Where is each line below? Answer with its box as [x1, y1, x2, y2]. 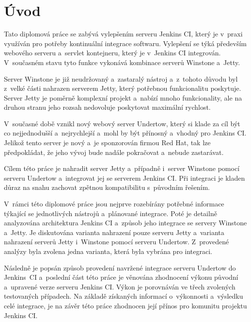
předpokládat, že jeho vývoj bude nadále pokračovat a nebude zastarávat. [4, 147, 224, 157]
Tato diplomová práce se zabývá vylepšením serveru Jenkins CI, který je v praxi [4, 29, 243, 39]
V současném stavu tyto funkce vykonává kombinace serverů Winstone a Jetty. [4, 57, 240, 67]
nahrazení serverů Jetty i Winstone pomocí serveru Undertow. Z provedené [4, 237, 229, 247]
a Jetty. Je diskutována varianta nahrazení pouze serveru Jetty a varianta [4, 227, 224, 237]
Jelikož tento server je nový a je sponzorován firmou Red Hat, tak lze [4, 137, 211, 148]
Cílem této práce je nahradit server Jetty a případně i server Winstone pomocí [4, 163, 240, 173]
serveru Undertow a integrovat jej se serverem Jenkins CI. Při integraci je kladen [4, 172, 245, 183]
